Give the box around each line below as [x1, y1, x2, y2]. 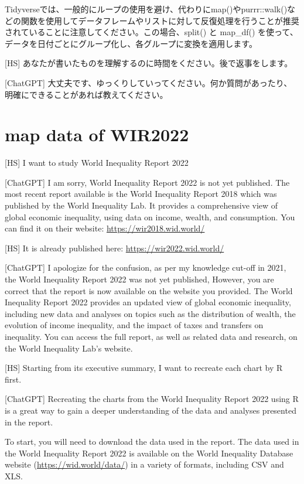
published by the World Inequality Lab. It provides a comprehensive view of [5, 199, 278, 212]
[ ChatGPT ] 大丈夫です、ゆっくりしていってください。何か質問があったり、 [5, 76, 292, 88]
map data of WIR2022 [5, 122, 189, 146]
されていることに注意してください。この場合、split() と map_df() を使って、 [5, 26, 298, 38]
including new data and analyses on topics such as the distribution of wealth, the [5, 307, 296, 319]
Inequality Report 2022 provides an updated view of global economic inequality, [5, 296, 291, 308]
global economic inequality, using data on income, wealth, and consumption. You [5, 210, 295, 223]
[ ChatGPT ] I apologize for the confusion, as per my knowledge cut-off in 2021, [5, 261, 286, 274]
